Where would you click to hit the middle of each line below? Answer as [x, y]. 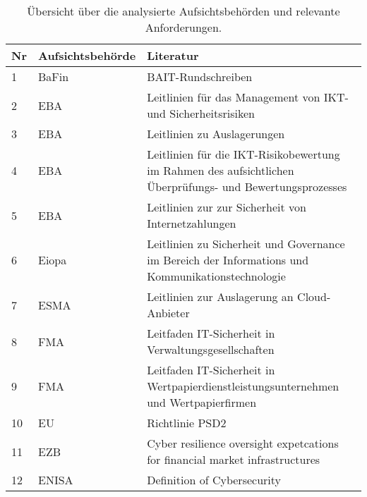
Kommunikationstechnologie [216, 276]
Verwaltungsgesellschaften [211, 349]
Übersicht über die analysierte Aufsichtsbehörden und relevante [183, 11]
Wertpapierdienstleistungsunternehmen [243, 386]
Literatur [173, 55]
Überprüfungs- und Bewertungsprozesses [247, 186]
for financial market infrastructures [234, 459]
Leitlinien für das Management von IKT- [248, 97]
